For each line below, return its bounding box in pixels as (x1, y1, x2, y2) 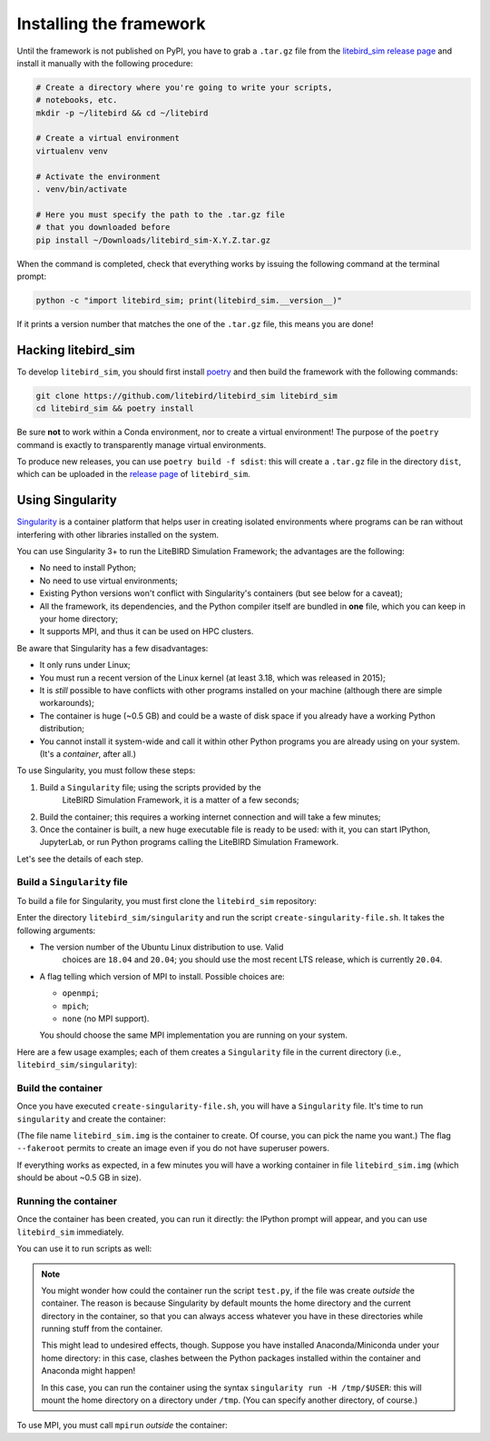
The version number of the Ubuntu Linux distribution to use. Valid (39, 941, 284, 952)
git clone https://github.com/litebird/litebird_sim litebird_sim (35, 391, 338, 401)
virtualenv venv (35, 145, 109, 156)
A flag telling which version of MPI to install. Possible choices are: (39, 970, 285, 981)
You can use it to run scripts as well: (16, 1243, 152, 1254)
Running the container (16, 1195, 118, 1207)
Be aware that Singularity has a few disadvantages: (16, 642, 209, 653)
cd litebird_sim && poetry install (35, 403, 194, 413)
